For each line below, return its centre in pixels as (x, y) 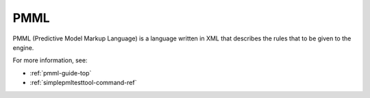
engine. (23, 47)
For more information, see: (50, 60)
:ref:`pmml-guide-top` (61, 73)
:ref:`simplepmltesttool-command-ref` (83, 83)
